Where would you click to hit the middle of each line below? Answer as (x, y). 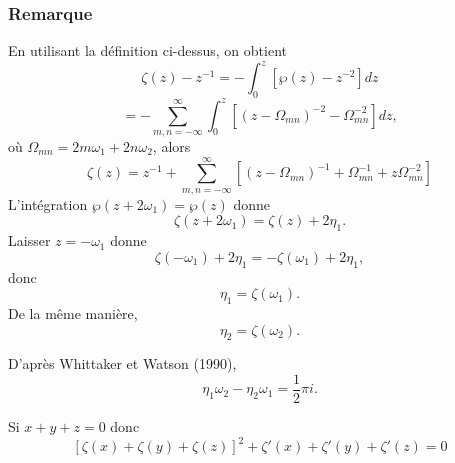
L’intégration (48, 203)
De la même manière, (73, 312)
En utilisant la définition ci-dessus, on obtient (147, 50)
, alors (171, 146)
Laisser (29, 240)
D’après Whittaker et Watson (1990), (122, 363)
